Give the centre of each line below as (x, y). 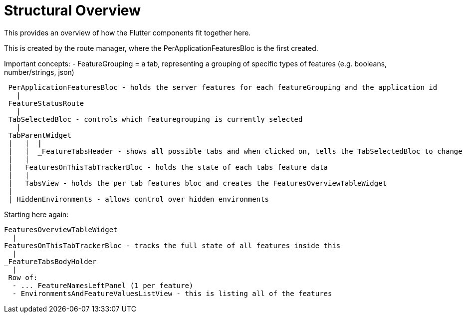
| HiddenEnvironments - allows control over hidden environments (139, 199)
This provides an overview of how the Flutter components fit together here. (127, 32)
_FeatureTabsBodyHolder (50, 261)
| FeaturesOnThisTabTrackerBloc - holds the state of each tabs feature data (168, 167)
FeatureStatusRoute (46, 103)
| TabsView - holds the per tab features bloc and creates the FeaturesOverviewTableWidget (198, 183)
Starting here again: (36, 214)
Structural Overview (72, 10)
